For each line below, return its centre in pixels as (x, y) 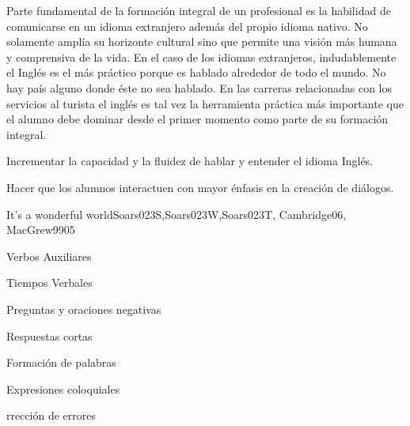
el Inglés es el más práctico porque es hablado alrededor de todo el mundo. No (196, 72)
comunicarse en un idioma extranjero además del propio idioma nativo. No (187, 26)
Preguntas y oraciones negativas (84, 309)
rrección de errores (51, 415)
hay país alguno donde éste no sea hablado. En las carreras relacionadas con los (199, 87)
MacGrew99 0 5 (41, 230)
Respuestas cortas (49, 336)
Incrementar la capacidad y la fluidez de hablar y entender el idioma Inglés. (190, 161)
